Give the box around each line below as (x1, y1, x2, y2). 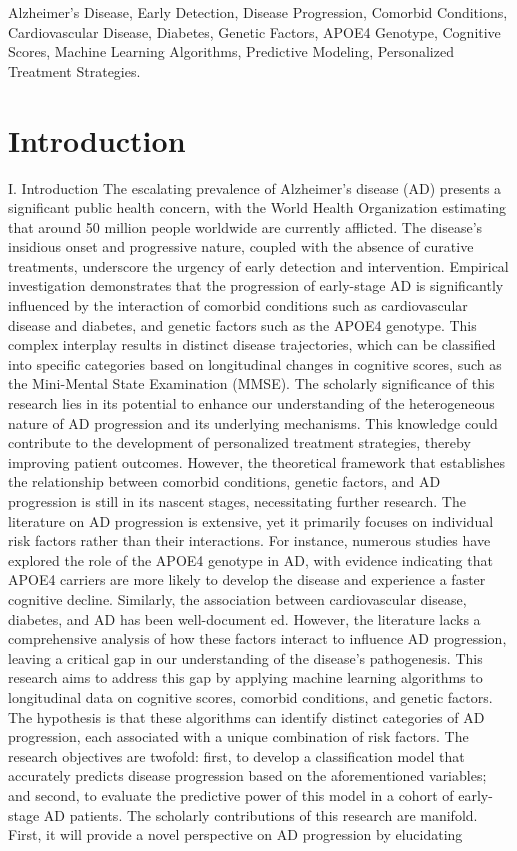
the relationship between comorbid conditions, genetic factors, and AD (8, 471, 441, 492)
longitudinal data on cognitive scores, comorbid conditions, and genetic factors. (8, 686, 493, 707)
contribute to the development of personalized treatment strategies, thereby (8, 432, 471, 453)
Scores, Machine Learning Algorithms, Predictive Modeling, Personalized (8, 41, 454, 62)
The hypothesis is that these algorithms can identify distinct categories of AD (8, 706, 485, 727)
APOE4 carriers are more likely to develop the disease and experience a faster (8, 569, 486, 590)
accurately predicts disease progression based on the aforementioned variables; (8, 765, 487, 786)
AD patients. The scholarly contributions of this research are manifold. (43, 804, 478, 825)
